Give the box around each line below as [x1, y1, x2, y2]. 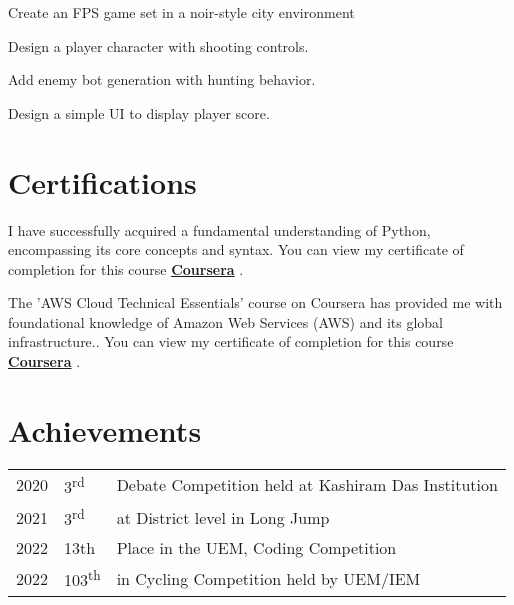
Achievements [8, 409, 202, 450]
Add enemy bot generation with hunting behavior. [8, 69, 316, 90]
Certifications [8, 161, 197, 202]
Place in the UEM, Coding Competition [116, 536, 397, 560]
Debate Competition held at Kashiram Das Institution [116, 473, 498, 497]
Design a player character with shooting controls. [8, 35, 309, 56]
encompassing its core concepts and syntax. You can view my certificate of [8, 239, 464, 260]
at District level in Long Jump [116, 505, 330, 529]
